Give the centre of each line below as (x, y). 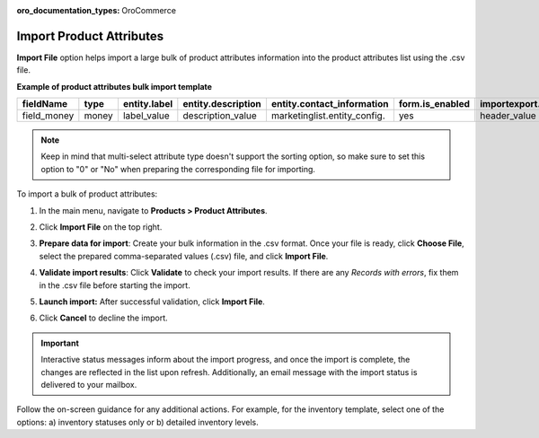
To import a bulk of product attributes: (87, 194)
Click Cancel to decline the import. (103, 318)
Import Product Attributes (90, 36)
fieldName (45, 104)
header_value (508, 116)
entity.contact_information (330, 104)
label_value (146, 116)
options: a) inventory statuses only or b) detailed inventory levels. (138, 422)
